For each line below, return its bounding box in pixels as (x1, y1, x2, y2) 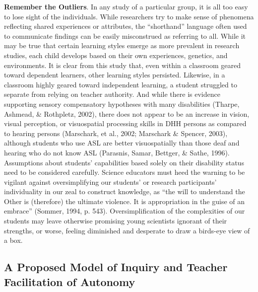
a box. (4, 235, 23, 245)
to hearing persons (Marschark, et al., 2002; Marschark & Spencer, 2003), (4, 128, 228, 138)
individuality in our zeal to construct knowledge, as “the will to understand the (4, 186, 245, 197)
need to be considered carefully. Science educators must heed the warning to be (4, 167, 245, 177)
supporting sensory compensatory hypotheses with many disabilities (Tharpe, (4, 98, 240, 109)
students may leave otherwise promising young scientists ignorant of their (4, 216, 227, 226)
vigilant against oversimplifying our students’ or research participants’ (4, 176, 217, 187)
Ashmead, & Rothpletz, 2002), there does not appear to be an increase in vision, (4, 108, 250, 119)
